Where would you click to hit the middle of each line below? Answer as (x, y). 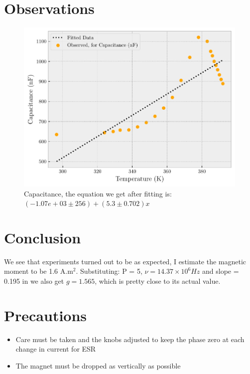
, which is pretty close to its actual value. (158, 281)
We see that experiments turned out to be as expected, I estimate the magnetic (125, 261)
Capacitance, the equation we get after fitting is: (98, 193)
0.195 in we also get (34, 281)
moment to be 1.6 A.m (39, 271)
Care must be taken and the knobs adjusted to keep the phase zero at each (130, 339)
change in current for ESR (56, 349)
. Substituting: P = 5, (109, 271)
